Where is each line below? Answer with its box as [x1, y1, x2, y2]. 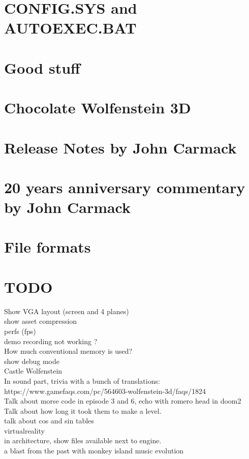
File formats [4, 236, 91, 257]
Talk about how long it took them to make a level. [4, 405, 162, 416]
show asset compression [4, 316, 77, 326]
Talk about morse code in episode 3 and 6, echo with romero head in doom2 [4, 395, 241, 406]
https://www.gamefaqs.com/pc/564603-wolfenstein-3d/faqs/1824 [4, 385, 206, 396]
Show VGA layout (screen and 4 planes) [4, 305, 129, 316]
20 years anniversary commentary [4, 176, 245, 197]
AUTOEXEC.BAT [4, 17, 137, 38]
